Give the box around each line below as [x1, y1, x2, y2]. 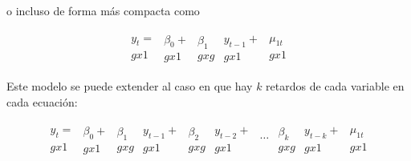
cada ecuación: [6, 94, 78, 111]
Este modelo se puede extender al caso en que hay [6, 78, 253, 95]
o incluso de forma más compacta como [6, 2, 200, 18]
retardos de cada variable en [266, 78, 405, 95]
